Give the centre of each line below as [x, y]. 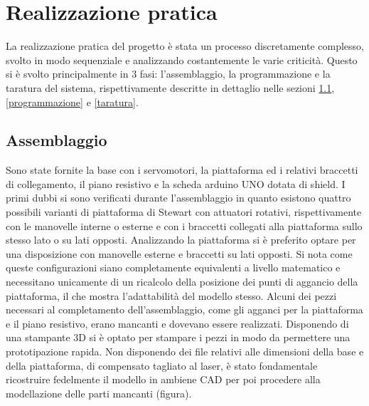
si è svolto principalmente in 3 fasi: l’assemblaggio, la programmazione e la [168, 74]
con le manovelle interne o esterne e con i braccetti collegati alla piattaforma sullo [184, 225]
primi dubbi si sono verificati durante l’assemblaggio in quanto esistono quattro [178, 198]
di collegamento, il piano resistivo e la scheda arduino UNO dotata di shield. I [176, 183]
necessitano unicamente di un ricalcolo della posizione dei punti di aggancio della [182, 282]
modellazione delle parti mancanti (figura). [99, 393]
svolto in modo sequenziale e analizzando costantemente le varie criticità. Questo [182, 59]
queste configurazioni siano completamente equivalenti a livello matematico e [173, 267]
